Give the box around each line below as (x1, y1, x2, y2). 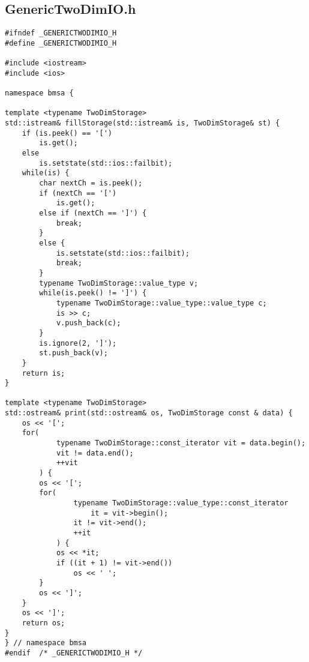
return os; (22, 618, 65, 627)
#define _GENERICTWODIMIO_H (5, 38, 117, 47)
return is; (22, 369, 65, 378)
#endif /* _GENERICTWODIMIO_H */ (5, 648, 143, 657)
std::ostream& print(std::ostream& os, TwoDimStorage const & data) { (5, 409, 293, 418)
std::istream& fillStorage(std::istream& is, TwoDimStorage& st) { (5, 119, 280, 128)
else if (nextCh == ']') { (39, 209, 147, 218)
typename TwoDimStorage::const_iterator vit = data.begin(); (56, 439, 306, 448)
